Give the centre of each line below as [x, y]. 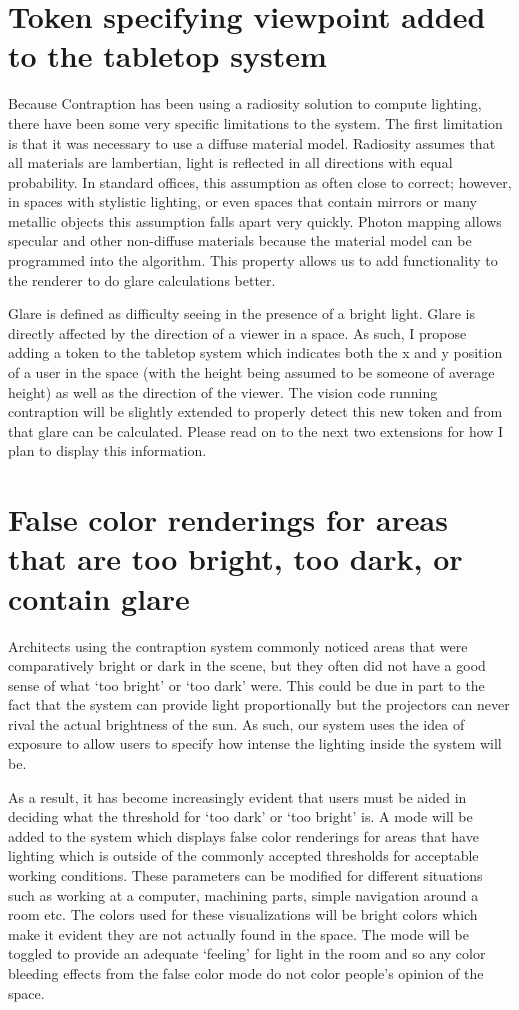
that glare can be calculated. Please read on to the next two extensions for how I [256, 430]
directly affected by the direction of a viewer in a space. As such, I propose [237, 332]
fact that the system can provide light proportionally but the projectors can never [259, 704]
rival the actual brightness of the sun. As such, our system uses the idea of [236, 723]
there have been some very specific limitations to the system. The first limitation [255, 122]
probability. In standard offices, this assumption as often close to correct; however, [260, 181]
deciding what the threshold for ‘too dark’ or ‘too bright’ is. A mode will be [240, 816]
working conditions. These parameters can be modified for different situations [245, 875]
